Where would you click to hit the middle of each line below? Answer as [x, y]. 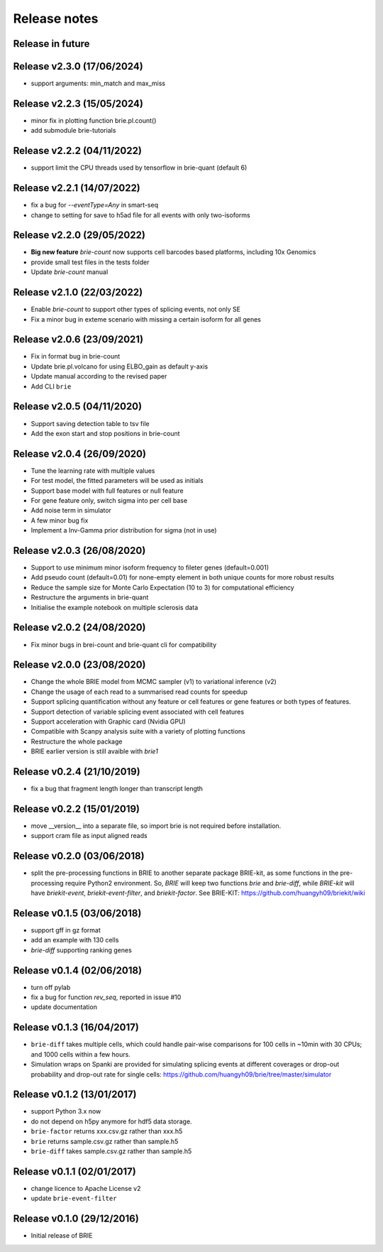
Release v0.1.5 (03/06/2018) [77, 913]
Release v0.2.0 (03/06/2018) [79, 856]
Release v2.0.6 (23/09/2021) [78, 340]
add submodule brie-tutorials [73, 131]
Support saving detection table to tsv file [90, 423]
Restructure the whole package [77, 741]
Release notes [56, 18]
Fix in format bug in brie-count [76, 356]
